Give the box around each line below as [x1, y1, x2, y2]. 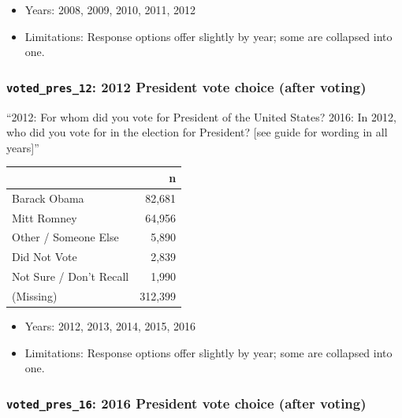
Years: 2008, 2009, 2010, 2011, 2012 [24, 2, 196, 17]
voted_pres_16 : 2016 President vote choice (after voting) [6, 393, 367, 412]
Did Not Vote [12, 248, 77, 265]
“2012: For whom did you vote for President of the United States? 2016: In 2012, [6, 108, 396, 125]
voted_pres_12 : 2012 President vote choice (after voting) [6, 77, 367, 96]
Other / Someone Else [12, 229, 119, 245]
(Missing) [12, 287, 58, 304]
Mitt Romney [12, 209, 77, 226]
